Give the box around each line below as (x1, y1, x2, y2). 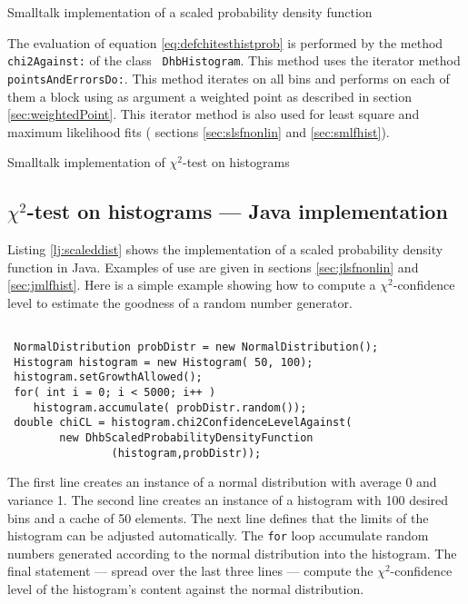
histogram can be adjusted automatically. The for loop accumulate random (7, 526, 429, 545)
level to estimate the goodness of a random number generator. (7, 292, 353, 312)
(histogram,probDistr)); (111, 446, 262, 460)
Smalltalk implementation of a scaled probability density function (7, 3, 373, 21)
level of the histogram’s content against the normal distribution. (7, 579, 364, 598)
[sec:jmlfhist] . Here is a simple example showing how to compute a (7, 275, 376, 294)
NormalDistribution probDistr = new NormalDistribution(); (14, 341, 379, 354)
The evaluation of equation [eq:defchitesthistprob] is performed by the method (7, 33, 443, 52)
